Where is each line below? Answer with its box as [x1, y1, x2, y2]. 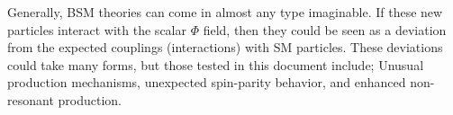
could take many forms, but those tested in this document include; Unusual [7, 55, 424, 74]
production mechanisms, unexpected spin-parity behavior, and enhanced [7, 73, 406, 92]
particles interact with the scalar [7, 20, 186, 39]
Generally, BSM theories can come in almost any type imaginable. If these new [7, 3, 443, 21]
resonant [7, 90, 54, 109]
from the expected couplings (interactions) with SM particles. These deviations [7, 38, 443, 57]
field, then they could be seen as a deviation [203, 20, 447, 39]
